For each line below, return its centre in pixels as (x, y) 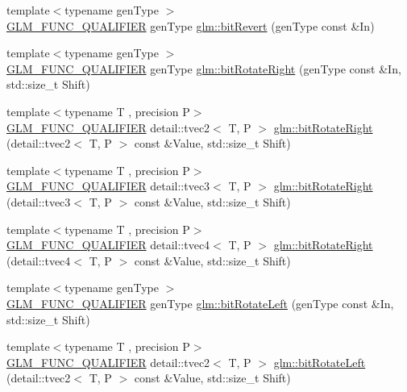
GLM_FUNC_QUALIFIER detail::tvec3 (108, 186)
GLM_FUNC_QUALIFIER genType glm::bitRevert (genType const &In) (191, 25)
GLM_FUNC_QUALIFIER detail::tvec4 (108, 245)
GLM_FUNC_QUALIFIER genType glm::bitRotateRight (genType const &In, (204, 68)
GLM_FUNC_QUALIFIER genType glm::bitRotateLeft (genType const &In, (200, 303)
